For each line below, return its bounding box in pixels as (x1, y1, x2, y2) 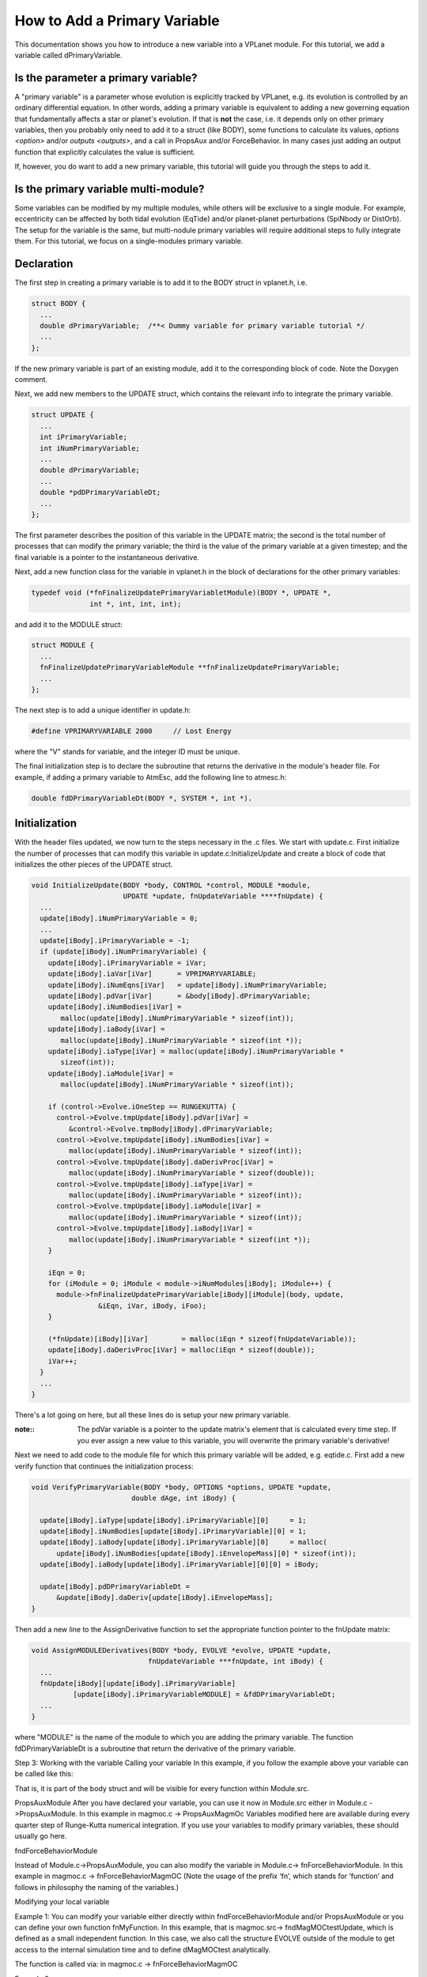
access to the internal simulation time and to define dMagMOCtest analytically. (14, 1945, 271, 1954)
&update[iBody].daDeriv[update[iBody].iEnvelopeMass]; (56, 1593, 274, 1602)
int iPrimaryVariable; (40, 433, 128, 442)
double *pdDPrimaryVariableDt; (40, 488, 161, 497)
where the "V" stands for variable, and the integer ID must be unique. (14, 747, 240, 756)
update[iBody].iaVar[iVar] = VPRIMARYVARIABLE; (47, 970, 257, 978)
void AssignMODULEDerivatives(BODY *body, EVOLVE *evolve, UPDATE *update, (31, 1646, 332, 1654)
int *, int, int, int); (89, 599, 182, 608)
